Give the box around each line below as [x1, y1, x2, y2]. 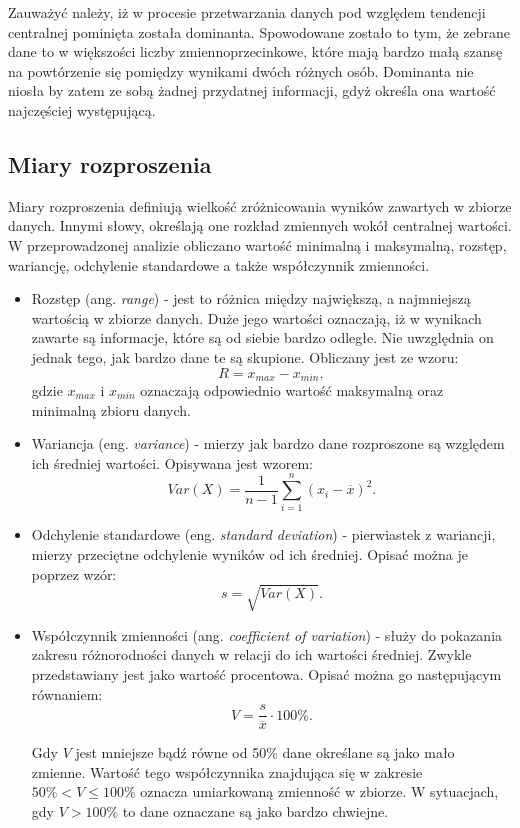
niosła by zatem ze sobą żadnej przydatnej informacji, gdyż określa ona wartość [8, 80, 496, 101]
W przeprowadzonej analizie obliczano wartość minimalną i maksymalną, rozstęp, [8, 234, 507, 255]
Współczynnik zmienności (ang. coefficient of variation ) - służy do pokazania [31, 624, 503, 645]
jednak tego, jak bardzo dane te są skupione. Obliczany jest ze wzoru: [31, 346, 459, 367]
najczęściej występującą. [8, 99, 156, 120]
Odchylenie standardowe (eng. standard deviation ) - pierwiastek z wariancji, [31, 524, 496, 545]
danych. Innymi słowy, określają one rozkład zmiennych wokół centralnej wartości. [8, 215, 512, 236]
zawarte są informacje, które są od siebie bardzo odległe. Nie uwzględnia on [31, 327, 494, 348]
